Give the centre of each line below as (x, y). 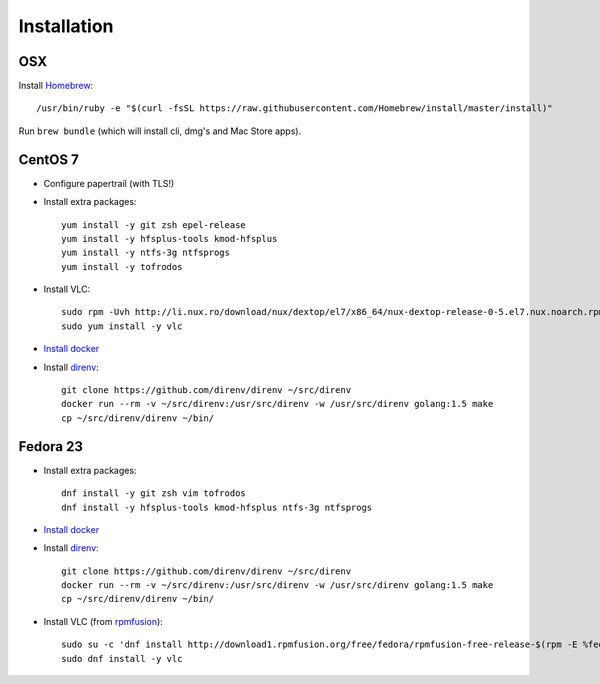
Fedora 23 (51, 446)
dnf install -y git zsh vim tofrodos (154, 493)
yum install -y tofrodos (122, 266)
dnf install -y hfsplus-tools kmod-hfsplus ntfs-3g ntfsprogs (217, 507)
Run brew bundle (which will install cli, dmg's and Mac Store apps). (160, 131)
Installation (66, 26)
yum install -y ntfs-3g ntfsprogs (145, 253)
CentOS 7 (48, 159)
